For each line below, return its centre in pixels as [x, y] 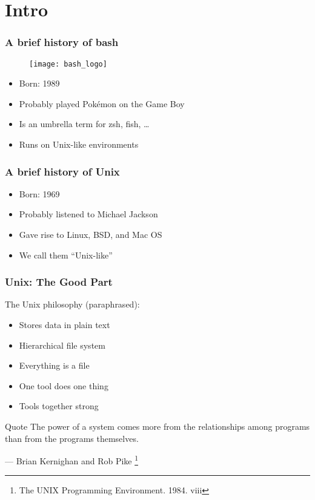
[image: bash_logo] [68, 64]
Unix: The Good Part [59, 282]
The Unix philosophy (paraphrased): [72, 304]
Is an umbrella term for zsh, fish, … [84, 124]
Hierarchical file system [62, 345]
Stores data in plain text [65, 325]
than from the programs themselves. [72, 438]
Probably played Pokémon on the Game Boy [102, 103]
